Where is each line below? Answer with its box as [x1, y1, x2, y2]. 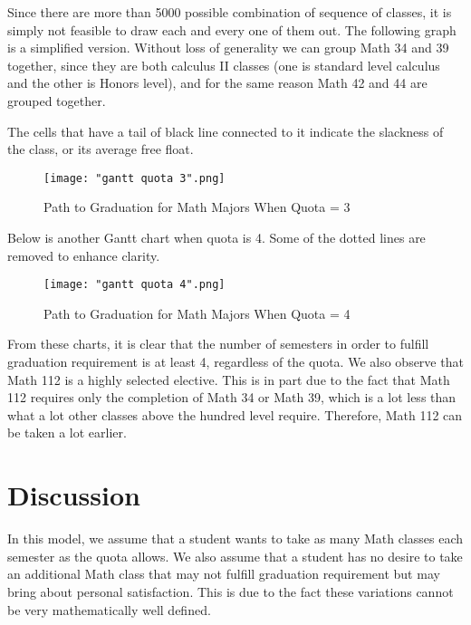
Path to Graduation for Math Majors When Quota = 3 [43, 197, 351, 216]
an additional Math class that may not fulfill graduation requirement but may [7, 564, 440, 583]
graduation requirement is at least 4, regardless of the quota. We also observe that [7, 352, 464, 371]
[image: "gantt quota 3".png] [43, 171, 226, 185]
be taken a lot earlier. [7, 423, 127, 442]
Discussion [7, 476, 140, 514]
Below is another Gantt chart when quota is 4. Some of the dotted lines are [7, 228, 426, 246]
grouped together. [7, 91, 106, 110]
